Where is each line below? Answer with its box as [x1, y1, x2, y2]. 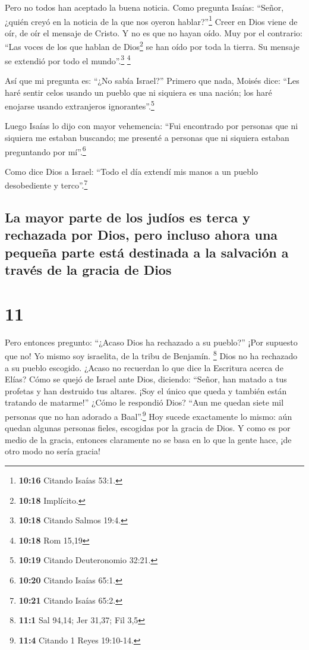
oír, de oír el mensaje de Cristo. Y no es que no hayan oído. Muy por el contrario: [5, 26, 302, 39]
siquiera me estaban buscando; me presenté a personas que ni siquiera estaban [5, 131, 289, 143]
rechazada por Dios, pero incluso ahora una [5, 225, 278, 244]
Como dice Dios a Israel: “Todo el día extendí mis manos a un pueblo [5, 165, 258, 177]
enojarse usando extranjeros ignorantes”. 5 [5, 98, 154, 112]
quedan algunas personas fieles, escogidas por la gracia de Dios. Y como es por [5, 422, 291, 434]
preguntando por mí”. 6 [5, 143, 86, 158]
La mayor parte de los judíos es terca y [5, 208, 251, 227]
